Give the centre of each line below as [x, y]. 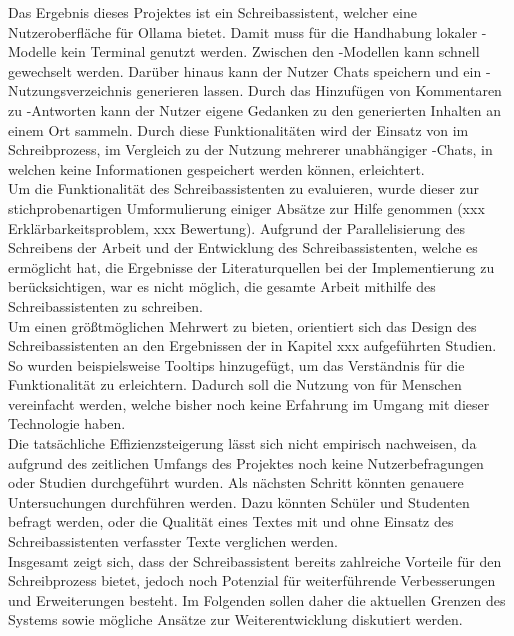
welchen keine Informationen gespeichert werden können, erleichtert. [216, 168]
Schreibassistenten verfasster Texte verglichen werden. [173, 541]
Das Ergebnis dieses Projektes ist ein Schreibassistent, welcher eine [212, 12]
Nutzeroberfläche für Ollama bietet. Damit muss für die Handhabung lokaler [243, 31]
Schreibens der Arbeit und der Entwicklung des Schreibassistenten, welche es [243, 247]
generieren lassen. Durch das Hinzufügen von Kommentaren [319, 90]
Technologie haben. [67, 423]
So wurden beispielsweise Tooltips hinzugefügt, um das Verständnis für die [236, 364]
